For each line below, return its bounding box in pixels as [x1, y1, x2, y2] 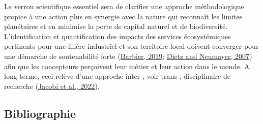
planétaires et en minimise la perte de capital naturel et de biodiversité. [4, 21, 228, 32]
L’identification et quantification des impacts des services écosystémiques [4, 30, 231, 41]
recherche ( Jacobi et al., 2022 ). [4, 80, 100, 91]
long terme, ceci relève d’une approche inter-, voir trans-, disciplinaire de [4, 71, 230, 81]
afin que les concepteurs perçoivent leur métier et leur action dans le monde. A [4, 60, 250, 71]
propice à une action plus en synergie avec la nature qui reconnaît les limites [4, 11, 243, 21]
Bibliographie [4, 105, 76, 121]
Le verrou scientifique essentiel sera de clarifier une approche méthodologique [4, 1, 244, 11]
